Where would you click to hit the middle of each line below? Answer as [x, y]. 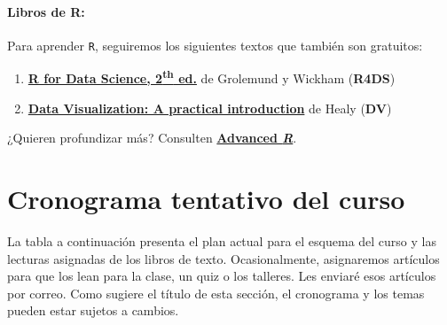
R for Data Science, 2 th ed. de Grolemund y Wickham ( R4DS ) [212, 77]
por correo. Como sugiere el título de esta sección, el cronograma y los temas [216, 293]
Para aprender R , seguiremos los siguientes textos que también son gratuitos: [215, 45]
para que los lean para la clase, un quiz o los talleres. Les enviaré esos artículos [222, 276]
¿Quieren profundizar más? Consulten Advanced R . [152, 138]
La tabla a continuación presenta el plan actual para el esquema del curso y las [222, 241]
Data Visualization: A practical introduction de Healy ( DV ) [210, 108]
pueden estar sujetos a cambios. [93, 310]
